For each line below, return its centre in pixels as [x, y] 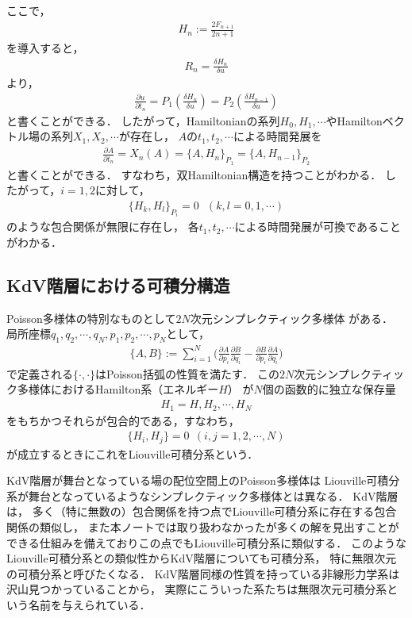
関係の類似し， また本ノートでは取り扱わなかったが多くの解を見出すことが [203, 526]
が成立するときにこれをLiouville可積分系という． [133, 453]
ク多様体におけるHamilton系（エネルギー [113, 389]
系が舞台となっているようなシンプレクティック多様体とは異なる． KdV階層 [202, 495]
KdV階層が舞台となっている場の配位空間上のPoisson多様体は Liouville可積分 [203, 480]
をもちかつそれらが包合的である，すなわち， [123, 420]
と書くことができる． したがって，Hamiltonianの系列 [143, 120]
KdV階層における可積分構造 [118, 284]
